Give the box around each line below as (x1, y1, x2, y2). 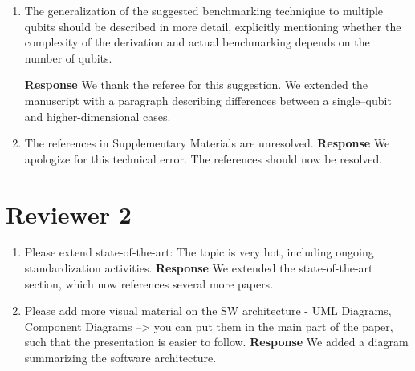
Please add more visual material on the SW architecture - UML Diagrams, (24, 302, 392, 319)
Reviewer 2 (6, 197, 132, 230)
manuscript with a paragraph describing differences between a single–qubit (24, 91, 392, 108)
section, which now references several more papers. (24, 275, 274, 292)
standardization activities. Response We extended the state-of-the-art (24, 260, 373, 276)
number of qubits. (24, 49, 112, 66)
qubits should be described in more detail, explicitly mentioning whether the (24, 18, 401, 34)
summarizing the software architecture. (24, 349, 217, 366)
